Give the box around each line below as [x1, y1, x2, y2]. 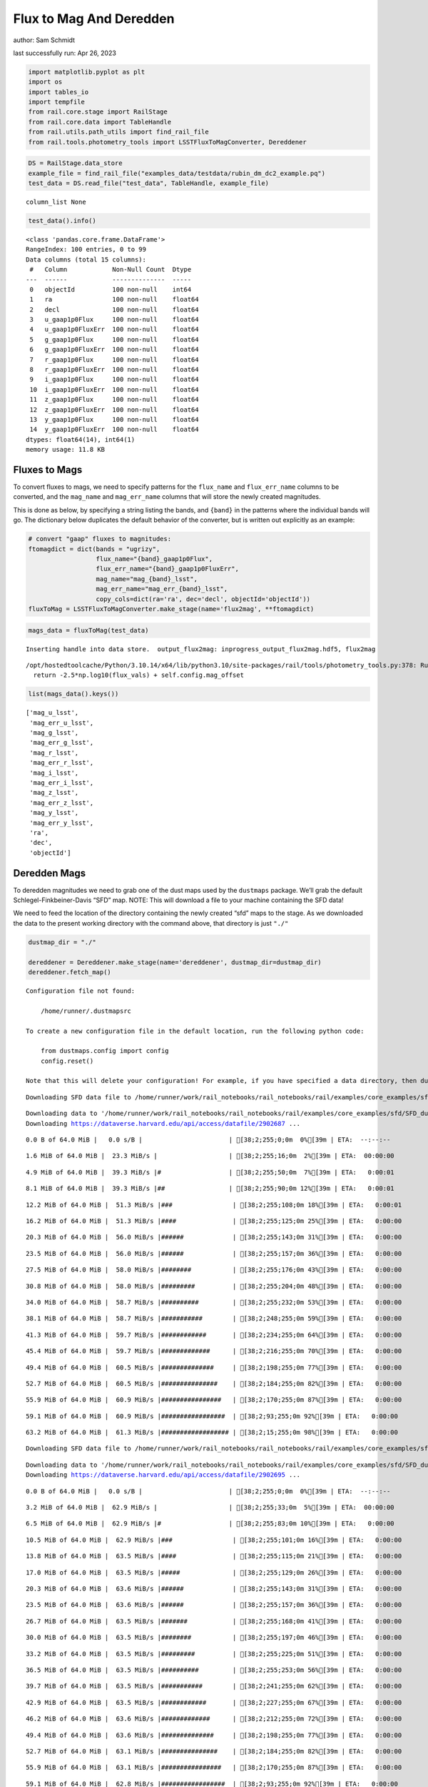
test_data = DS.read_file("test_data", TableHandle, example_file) [28, 179, 270, 187]
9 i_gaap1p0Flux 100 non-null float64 [29, 375, 199, 384]
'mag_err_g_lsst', [29, 738, 94, 747]
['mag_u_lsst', [26, 708, 79, 717]
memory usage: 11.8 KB [26, 445, 106, 454]
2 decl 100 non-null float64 [29, 305, 199, 314]
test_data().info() [28, 217, 96, 224]
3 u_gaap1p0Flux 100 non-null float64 [29, 315, 199, 324]
